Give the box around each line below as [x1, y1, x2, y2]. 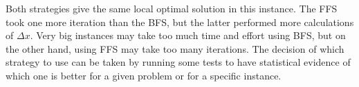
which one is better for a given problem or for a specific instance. [6, 68, 282, 82]
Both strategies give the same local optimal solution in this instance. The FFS [6, 1, 338, 15]
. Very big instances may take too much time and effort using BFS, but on [30, 28, 346, 42]
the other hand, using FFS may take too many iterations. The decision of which [6, 41, 344, 55]
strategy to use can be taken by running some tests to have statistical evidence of [6, 55, 351, 69]
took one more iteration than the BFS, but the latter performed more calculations [6, 14, 354, 29]
